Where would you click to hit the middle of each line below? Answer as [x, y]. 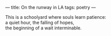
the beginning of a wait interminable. [44, 28]
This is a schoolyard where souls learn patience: [56, 17]
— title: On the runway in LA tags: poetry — [51, 7]
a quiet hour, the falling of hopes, [40, 23]
